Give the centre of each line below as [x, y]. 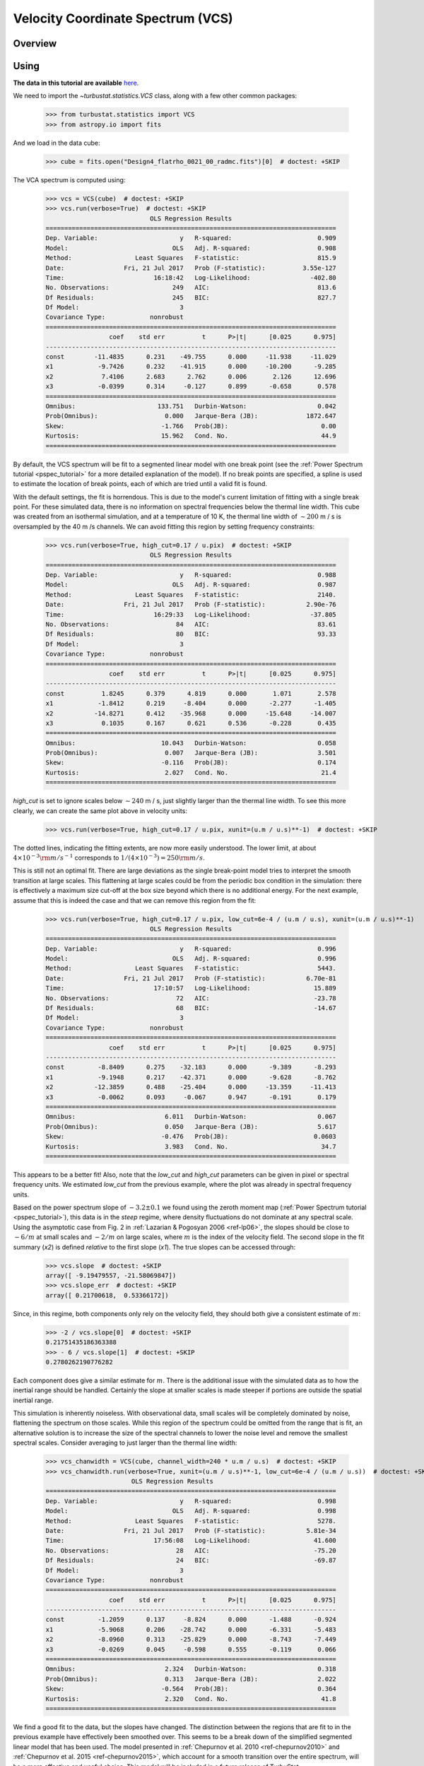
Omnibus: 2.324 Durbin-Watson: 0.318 [191, 1669]
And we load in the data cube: [57, 143]
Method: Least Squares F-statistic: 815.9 [191, 258]
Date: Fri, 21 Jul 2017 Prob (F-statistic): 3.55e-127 [191, 268]
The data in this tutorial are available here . [76, 83]
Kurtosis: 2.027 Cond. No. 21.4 [191, 772]
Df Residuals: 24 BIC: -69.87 [191, 1560]
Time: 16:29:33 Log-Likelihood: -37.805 [191, 614]
